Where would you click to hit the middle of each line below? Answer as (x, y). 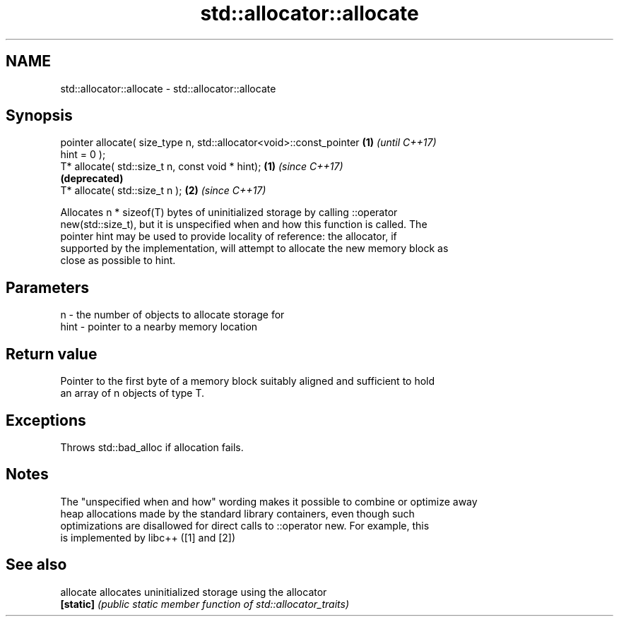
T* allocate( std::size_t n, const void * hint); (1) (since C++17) (202, 167)
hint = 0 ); (83, 155)
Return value (52, 354)
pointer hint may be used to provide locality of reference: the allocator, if (229, 237)
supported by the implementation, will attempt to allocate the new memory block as (254, 249)
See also (36, 565)
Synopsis (39, 116)
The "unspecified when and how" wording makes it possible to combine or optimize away (269, 501)
